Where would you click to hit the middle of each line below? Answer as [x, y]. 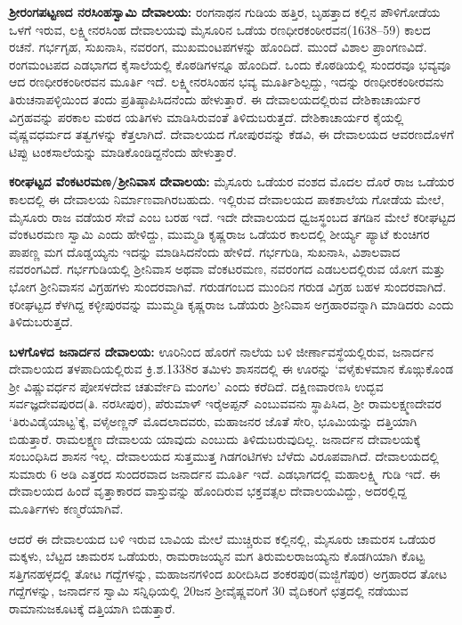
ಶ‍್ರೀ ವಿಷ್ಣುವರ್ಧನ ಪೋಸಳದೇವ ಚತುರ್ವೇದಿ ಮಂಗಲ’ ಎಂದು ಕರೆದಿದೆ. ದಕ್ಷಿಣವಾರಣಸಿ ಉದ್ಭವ [196, 386]
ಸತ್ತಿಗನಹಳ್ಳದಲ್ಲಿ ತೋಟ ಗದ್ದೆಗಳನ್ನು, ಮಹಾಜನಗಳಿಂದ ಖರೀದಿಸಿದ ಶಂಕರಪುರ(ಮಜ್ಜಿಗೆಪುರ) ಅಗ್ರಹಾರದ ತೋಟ [228, 573]
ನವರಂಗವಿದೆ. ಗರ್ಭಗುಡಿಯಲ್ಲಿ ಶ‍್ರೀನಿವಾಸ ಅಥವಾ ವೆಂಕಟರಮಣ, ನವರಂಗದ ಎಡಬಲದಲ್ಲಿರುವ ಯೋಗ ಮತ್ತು [227, 269]
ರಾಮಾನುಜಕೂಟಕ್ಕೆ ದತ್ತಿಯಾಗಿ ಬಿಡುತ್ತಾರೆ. [93, 608]
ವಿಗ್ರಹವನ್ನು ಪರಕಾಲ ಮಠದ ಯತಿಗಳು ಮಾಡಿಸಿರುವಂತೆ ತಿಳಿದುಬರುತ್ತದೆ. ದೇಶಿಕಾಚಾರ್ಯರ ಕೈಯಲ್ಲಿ [207, 116]
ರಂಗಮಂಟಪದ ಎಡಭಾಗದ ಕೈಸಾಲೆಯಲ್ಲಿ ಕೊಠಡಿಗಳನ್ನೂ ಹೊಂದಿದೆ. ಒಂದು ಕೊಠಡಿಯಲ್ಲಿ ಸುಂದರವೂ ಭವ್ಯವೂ [230, 64]
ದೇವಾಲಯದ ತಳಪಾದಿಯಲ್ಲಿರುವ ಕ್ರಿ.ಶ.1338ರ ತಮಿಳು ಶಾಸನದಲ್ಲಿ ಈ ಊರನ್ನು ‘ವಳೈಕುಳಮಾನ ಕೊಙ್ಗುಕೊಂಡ [231, 369]
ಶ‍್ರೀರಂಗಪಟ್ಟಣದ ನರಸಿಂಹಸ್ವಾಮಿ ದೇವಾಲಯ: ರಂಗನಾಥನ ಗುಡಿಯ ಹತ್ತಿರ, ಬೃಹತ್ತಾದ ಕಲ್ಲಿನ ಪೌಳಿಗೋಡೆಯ [225, 12]
